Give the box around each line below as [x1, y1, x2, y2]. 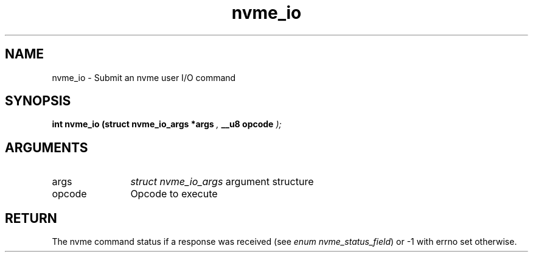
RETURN [5, 210, 57, 226]
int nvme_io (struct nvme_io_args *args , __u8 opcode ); [52, 119, 282, 130]
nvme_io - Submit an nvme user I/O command [52, 72, 236, 83]
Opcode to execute [130, 188, 218, 200]
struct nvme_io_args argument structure [130, 175, 314, 188]
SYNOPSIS [5, 93, 71, 109]
